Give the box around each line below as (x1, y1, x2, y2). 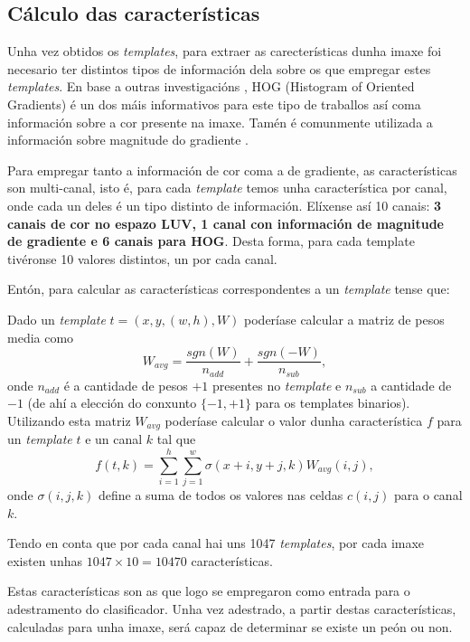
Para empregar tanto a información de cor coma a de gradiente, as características (7, 160, 457, 179)
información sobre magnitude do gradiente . (7, 130, 249, 149)
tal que (156, 430, 196, 448)
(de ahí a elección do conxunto (27, 393, 197, 412)
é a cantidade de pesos (63, 375, 188, 394)
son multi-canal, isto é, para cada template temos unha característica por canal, (7, 178, 447, 197)
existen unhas (7, 551, 82, 570)
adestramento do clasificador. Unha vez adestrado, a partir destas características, (7, 599, 456, 618)
